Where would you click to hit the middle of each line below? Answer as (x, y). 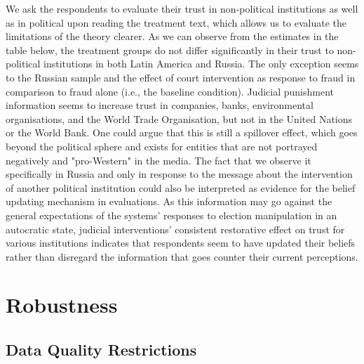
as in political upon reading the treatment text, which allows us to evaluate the (176, 22)
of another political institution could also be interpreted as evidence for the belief (181, 187)
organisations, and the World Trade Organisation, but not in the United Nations (179, 118)
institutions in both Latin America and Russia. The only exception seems (201, 64)
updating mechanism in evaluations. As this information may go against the (169, 201)
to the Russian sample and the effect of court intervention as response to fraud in (181, 77)
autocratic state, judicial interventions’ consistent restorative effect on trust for (175, 229)
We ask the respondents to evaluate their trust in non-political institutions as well (182, 8)
